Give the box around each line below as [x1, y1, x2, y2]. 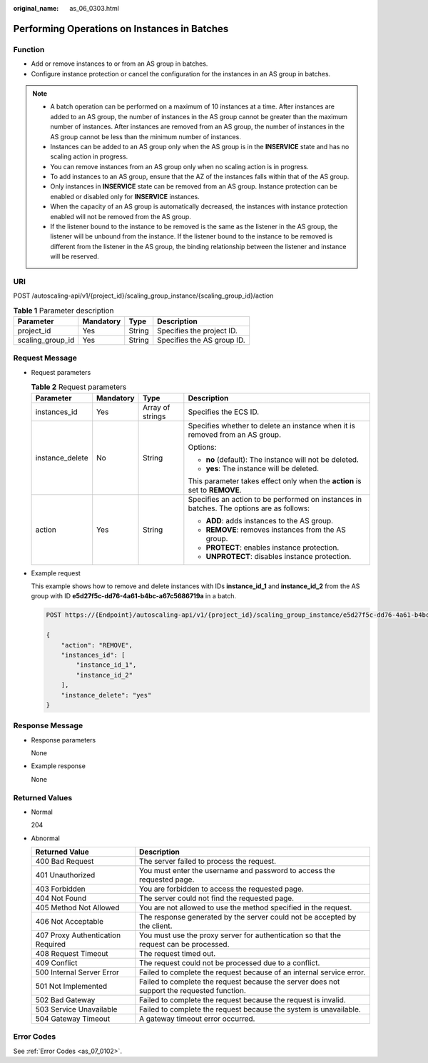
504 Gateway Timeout [35, 1014, 111, 1024]
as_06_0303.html [69, 4, 119, 12]
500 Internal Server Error [35, 967, 119, 977]
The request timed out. [139, 949, 216, 959]
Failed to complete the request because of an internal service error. [139, 967, 366, 977]
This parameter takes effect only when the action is [188, 475, 362, 485]
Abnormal [31, 834, 60, 842]
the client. [139, 921, 173, 931]
